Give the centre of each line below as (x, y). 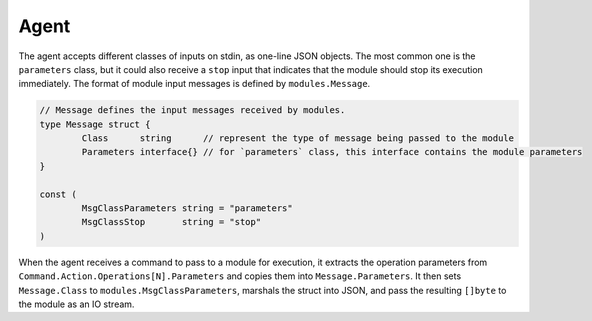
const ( (58, 194)
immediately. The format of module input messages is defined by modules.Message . (194, 84)
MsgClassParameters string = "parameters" (187, 208)
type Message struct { (95, 124)
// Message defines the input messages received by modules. (192, 110)
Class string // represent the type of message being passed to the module (298, 138)
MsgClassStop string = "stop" (171, 222)
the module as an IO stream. (76, 304)
